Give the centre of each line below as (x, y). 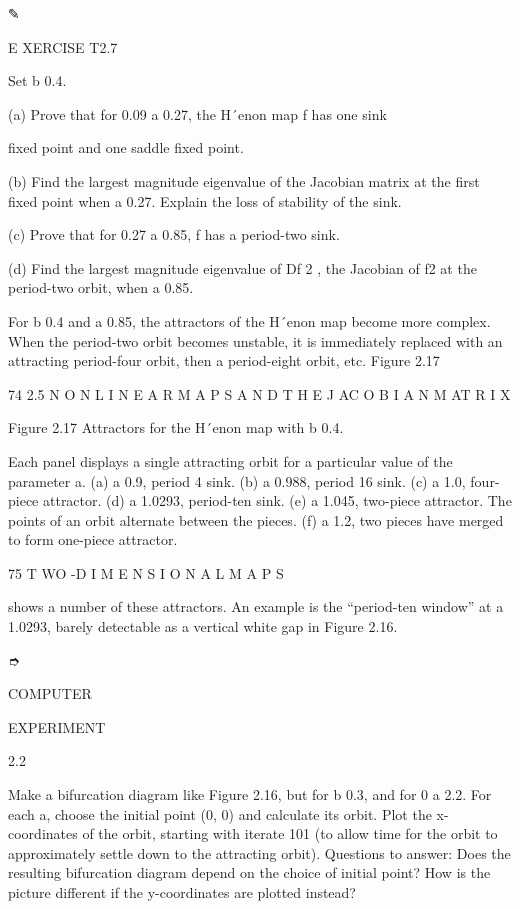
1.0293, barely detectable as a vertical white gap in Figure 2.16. (203, 626)
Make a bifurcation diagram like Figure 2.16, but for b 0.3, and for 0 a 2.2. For (250, 794)
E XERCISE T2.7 (63, 46)
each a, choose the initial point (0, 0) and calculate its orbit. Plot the (220, 813)
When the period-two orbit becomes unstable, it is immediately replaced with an (255, 340)
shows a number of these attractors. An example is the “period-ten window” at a (256, 606)
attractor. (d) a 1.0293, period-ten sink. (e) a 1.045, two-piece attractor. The (277, 500)
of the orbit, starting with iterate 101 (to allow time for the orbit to (290, 833)
